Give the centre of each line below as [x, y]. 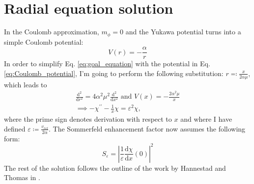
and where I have [206, 119]
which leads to [26, 84]
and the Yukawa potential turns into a [183, 32]
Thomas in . [22, 177]
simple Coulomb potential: [44, 41]
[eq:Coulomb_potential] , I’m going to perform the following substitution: [114, 73]
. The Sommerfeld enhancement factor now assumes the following [147, 128]
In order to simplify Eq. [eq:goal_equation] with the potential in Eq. [107, 64]
